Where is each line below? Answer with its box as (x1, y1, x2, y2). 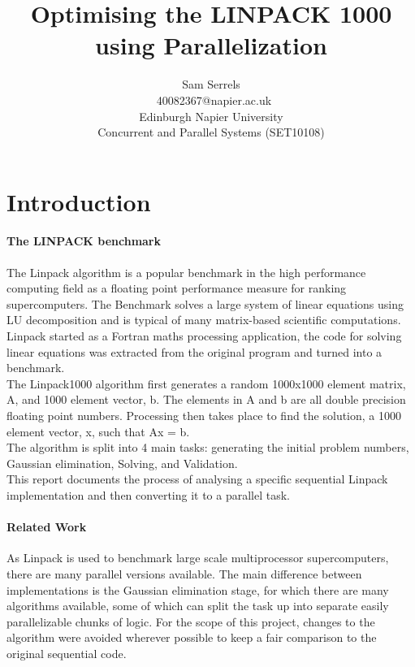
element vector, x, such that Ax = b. (6, 422, 190, 440)
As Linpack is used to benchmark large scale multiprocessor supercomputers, (6, 549, 389, 566)
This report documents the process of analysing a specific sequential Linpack (6, 470, 388, 487)
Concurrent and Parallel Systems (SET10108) (97, 123, 325, 141)
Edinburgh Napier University (139, 107, 283, 124)
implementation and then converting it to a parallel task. (6, 486, 291, 503)
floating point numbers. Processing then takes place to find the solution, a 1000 (6, 407, 402, 424)
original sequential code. (6, 644, 127, 661)
